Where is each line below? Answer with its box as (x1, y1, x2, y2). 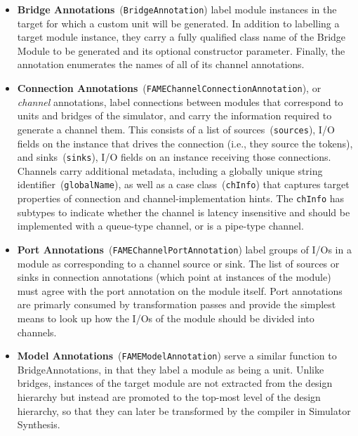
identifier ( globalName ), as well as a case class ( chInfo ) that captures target (17, 177, 350, 192)
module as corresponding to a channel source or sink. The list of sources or (17, 256, 340, 270)
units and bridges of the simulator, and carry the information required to (17, 108, 332, 123)
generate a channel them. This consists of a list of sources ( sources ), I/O (17, 121, 335, 136)
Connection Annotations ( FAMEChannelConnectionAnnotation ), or (17, 81, 321, 95)
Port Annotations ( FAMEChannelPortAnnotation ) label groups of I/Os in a (17, 242, 352, 256)
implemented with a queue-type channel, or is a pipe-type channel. (17, 218, 304, 233)
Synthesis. (17, 417, 60, 432)
